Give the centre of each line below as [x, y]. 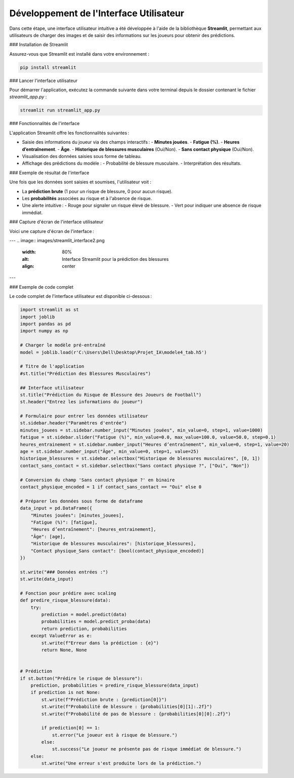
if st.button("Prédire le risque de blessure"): [81, 678]
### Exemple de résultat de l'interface [49, 173]
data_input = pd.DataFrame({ [56, 508]
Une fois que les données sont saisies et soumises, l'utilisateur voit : [80, 182]
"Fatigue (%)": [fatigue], [64, 522]
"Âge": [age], [48, 536]
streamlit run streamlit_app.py [60, 110]
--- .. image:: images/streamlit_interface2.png [57, 240]
